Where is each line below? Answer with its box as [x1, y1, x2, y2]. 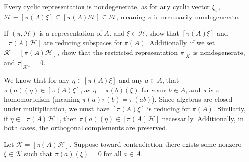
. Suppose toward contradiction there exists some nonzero [69, 139, 242, 149]
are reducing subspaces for [43, 37, 123, 47]
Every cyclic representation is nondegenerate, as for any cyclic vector [4, 1, 210, 11]
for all [104, 148, 122, 159]
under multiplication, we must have [4, 103, 110, 113]
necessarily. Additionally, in [162, 113, 244, 123]
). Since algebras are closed [152, 94, 233, 104]
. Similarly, [213, 103, 246, 113]
